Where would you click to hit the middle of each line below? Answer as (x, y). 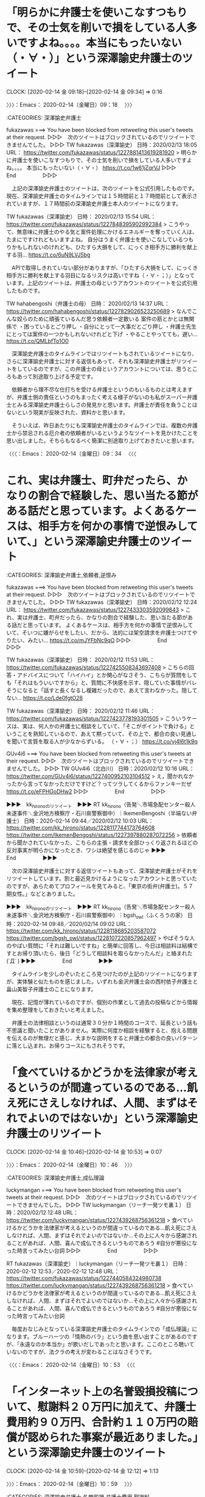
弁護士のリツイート (54, 1134)
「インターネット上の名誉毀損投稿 (92, 1392)
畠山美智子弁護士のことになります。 (51, 989)
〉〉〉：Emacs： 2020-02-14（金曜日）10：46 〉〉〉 (71, 1165)
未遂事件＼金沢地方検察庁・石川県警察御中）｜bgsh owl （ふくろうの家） (96, 916)
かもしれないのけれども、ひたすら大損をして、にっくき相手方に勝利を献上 (104, 247)
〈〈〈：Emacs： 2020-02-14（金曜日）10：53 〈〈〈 (71, 1365)
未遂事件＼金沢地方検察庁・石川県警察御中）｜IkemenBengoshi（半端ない (99, 813)
